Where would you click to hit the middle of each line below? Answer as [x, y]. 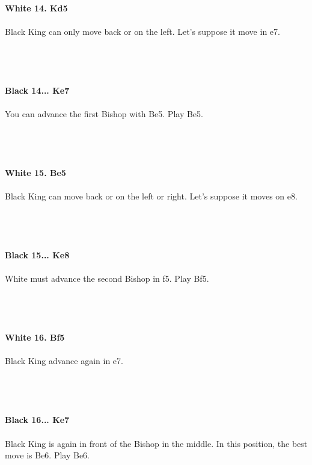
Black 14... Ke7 [37, 90]
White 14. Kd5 [36, 8]
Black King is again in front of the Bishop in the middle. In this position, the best [156, 443]
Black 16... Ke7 [37, 420]
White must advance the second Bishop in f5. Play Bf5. [107, 278]
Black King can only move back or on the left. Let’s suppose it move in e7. [142, 31]
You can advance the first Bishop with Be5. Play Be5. [104, 113]
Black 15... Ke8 [37, 255]
